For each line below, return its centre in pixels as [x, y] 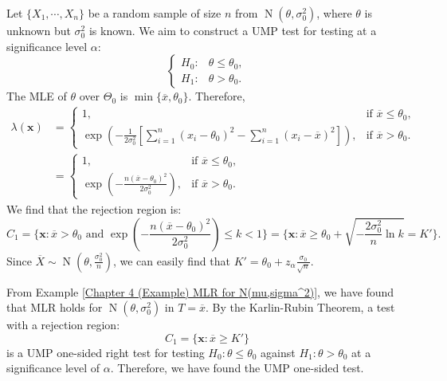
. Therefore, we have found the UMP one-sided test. [237, 368]
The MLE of [37, 96]
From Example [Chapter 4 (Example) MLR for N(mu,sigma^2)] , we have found [200, 291]
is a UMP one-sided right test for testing [106, 352]
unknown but [39, 30]
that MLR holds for [55, 307]
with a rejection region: [63, 325]
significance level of [53, 368]
